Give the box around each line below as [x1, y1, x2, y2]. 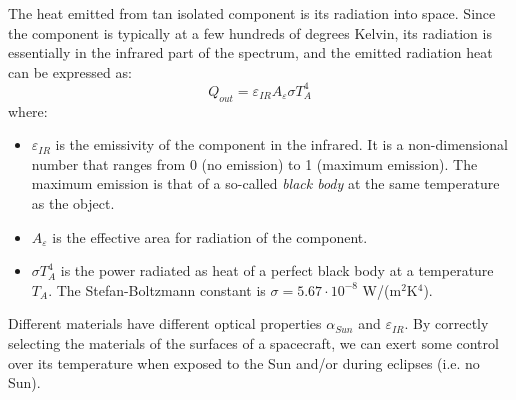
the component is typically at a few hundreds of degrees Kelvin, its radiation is [8, 22, 492, 43]
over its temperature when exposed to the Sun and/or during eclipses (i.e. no [8, 352, 480, 373]
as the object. [31, 193, 115, 214]
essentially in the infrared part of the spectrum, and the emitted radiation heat [8, 42, 493, 63]
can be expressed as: [8, 61, 132, 82]
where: [8, 100, 48, 121]
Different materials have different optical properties [8, 313, 322, 334]
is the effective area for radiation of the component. [52, 226, 368, 247]
